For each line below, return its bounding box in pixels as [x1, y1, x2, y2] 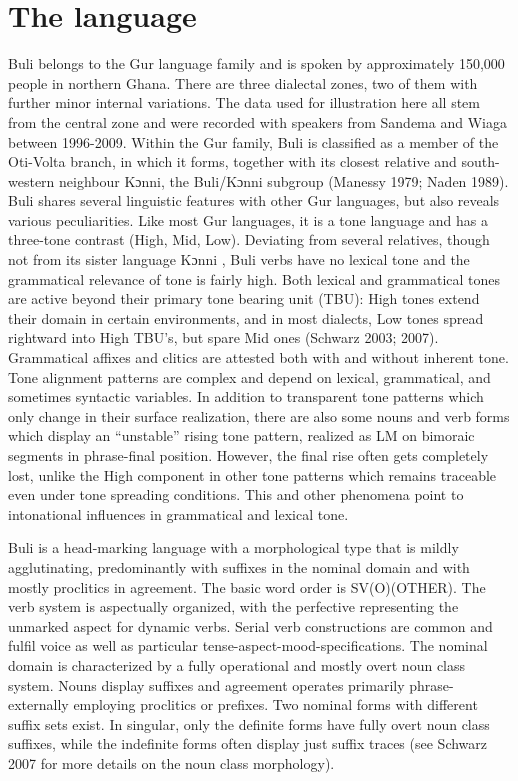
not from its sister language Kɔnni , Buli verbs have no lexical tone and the [8, 249, 470, 270]
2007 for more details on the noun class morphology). [8, 752, 335, 773]
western [8, 170, 55, 191]
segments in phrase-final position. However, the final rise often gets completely [8, 445, 489, 465]
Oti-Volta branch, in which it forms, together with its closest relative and [8, 151, 457, 172]
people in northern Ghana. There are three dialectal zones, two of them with [8, 72, 478, 93]
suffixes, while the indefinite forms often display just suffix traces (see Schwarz [8, 733, 488, 754]
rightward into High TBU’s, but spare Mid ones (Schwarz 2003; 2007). [8, 327, 439, 348]
